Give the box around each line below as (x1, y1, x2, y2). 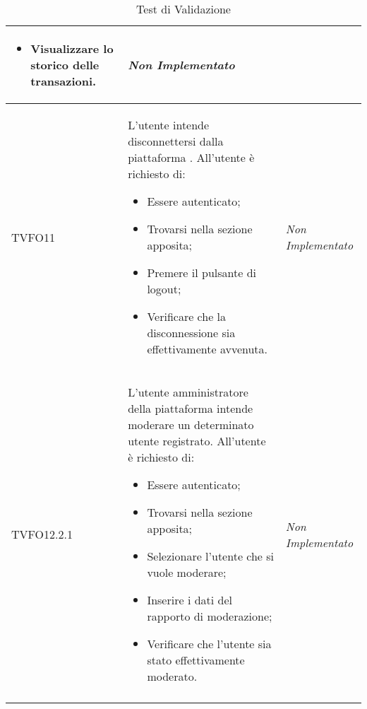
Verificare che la (147, 308, 227, 324)
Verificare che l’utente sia (147, 635, 272, 652)
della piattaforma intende (128, 400, 253, 416)
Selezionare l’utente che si (147, 548, 275, 564)
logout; (147, 281, 181, 297)
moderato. (147, 668, 198, 684)
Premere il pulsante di (147, 264, 257, 281)
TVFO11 (11, 228, 56, 245)
